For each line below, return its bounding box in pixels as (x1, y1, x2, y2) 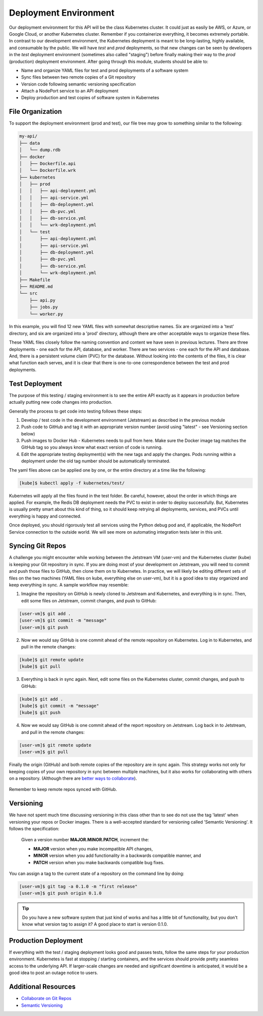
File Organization (9, 107, 62, 116)
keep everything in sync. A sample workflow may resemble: (9, 582, 129, 588)
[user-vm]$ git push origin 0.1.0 (19, 891, 102, 896)
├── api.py (29, 297, 56, 303)
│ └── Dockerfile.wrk (19, 167, 76, 173)
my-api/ (19, 133, 38, 139)
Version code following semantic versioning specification (21, 81, 136, 87)
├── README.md (19, 284, 53, 289)
